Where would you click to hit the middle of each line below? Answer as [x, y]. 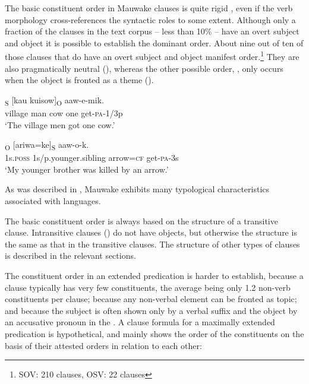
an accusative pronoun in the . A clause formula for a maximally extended [140, 322]
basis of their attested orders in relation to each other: [103, 345]
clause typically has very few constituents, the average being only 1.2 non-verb [148, 287]
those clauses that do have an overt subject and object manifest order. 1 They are [152, 56]
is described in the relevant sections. [70, 256]
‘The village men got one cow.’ [60, 124]
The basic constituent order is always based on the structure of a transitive [141, 220]
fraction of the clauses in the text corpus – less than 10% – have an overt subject [152, 31]
